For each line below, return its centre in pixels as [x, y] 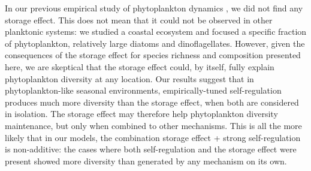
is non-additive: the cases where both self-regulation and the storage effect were [151, 149]
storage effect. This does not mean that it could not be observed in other [139, 19]
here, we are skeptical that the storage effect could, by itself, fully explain [140, 66]
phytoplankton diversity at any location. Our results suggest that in [129, 78]
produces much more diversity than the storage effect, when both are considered [152, 102]
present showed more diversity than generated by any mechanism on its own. [146, 160]
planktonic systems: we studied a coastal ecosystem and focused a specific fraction [156, 31]
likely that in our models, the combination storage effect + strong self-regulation [153, 137]
